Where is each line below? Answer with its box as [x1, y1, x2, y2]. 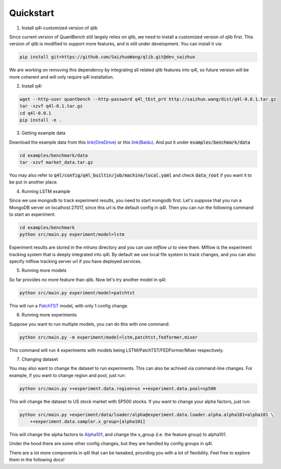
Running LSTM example [21, 188, 70, 194]
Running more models [21, 268, 67, 274]
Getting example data [21, 130, 66, 136]
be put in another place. [9, 179, 58, 185]
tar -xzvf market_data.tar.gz [19, 159, 93, 165]
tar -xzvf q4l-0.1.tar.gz [19, 103, 83, 109]
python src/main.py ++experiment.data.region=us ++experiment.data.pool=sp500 [19, 385, 216, 391]
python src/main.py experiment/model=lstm [19, 232, 125, 237]
